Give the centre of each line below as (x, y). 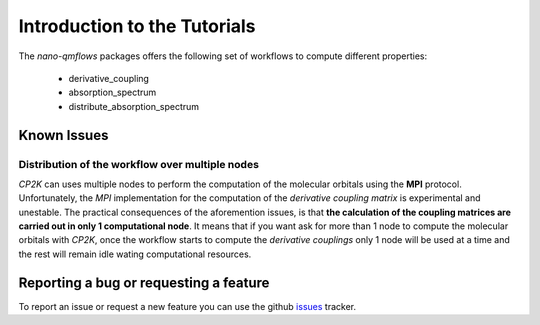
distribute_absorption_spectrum (134, 106)
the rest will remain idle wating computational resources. (135, 254)
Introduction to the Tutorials (137, 26)
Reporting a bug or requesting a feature (144, 282)
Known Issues (63, 135)
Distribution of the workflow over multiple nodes (139, 164)
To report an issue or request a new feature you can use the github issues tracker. (187, 306)
